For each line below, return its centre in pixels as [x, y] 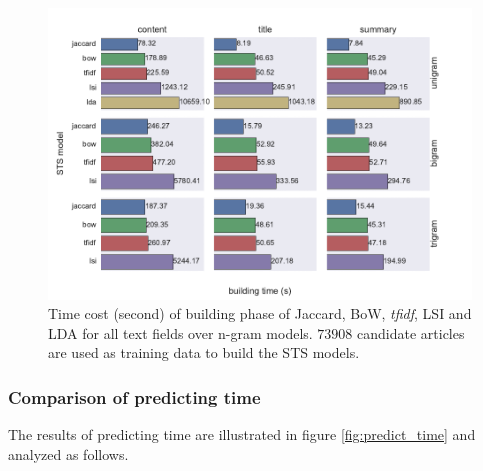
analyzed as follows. [68, 453]
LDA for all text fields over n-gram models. [180, 332]
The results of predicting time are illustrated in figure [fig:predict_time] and [242, 434]
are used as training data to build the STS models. [204, 352]
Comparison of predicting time [134, 396]
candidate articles [411, 332]
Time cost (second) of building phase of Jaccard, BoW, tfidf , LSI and [260, 313]
